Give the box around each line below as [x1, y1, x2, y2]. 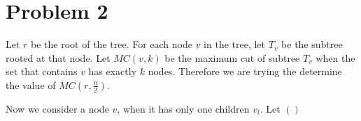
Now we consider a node [6, 101, 109, 115]
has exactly [88, 64, 137, 79]
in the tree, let [204, 37, 266, 51]
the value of [6, 77, 56, 92]
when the [316, 50, 355, 65]
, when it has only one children [117, 101, 250, 115]
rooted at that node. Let [6, 50, 111, 65]
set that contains [6, 64, 78, 79]
